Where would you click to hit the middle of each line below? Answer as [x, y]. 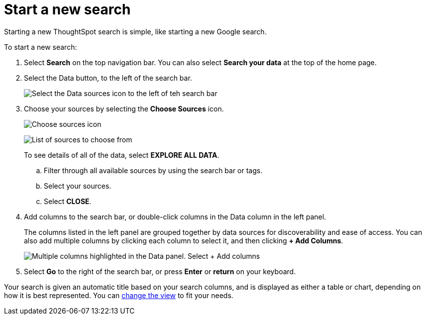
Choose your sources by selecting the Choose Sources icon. [124, 108]
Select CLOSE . [68, 201]
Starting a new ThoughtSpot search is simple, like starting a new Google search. [135, 31]
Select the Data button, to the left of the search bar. [108, 78]
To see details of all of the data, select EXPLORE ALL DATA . [122, 155]
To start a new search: [41, 47]
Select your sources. [78, 186]
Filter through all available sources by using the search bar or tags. [153, 170]
